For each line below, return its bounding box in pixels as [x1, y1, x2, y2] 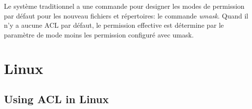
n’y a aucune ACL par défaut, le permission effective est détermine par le [4, 20, 224, 30]
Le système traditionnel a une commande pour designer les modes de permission [4, 1, 245, 11]
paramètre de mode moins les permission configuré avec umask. [4, 29, 194, 39]
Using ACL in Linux [4, 91, 109, 107]
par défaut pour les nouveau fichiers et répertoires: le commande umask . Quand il [4, 10, 249, 20]
